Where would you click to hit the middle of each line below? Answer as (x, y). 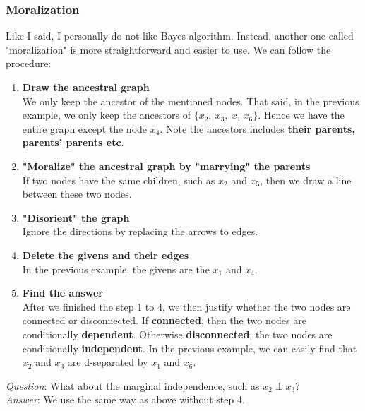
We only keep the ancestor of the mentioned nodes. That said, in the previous (191, 101)
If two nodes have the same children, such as (119, 180)
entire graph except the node (85, 128)
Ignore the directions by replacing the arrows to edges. (140, 231)
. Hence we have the (301, 115)
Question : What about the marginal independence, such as (133, 385)
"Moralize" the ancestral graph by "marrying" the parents (166, 166)
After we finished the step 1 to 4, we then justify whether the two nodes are (186, 306)
